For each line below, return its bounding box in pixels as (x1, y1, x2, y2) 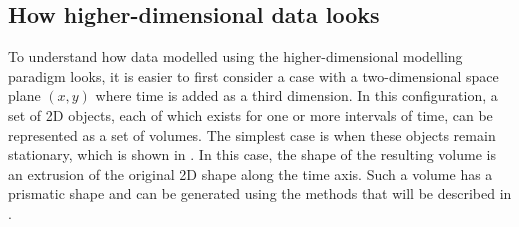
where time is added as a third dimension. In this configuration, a (95, 85, 498, 106)
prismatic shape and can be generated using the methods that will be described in (8, 183, 512, 204)
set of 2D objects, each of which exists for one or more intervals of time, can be (8, 104, 493, 125)
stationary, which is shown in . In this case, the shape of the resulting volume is (8, 144, 496, 165)
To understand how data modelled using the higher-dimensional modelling (8, 46, 463, 67)
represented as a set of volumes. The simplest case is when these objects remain (8, 124, 496, 145)
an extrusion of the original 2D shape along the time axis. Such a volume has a (8, 163, 493, 184)
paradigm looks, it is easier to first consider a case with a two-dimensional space (8, 65, 499, 86)
